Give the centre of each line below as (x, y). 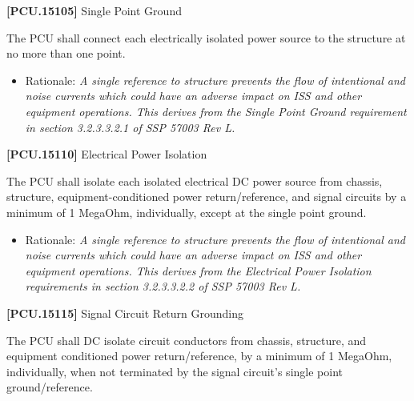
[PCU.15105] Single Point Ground (94, 10)
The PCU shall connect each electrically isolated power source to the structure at (206, 37)
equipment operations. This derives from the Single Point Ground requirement (216, 111)
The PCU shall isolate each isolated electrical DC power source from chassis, (195, 180)
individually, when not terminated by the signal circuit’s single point (175, 371)
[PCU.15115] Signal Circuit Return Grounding (125, 313)
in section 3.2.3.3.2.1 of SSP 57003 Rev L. (130, 127)
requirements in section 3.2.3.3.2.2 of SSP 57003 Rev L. (163, 286)
